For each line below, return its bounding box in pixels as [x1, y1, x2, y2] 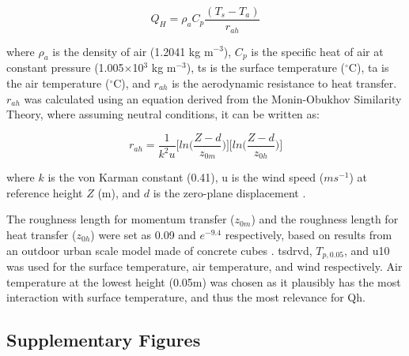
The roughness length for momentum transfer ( [6, 211, 235, 227]
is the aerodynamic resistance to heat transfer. [172, 74, 397, 91]
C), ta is [348, 59, 389, 76]
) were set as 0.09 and [90, 226, 196, 242]
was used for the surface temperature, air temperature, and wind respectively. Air [6, 258, 403, 275]
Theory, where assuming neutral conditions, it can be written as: [6, 106, 320, 122]
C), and [113, 74, 150, 91]
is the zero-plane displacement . [153, 184, 306, 200]
